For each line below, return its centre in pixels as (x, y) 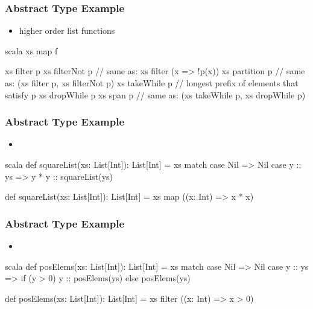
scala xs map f (31, 50)
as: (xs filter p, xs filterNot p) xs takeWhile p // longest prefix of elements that (152, 83)
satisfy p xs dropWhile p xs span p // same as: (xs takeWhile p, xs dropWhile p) (155, 94)
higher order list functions (67, 30)
